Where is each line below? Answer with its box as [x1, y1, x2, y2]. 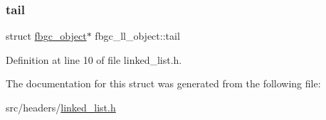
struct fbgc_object [6, 28, 87, 43]
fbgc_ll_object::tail [95, 28, 180, 43]
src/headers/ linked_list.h [6, 100, 116, 114]
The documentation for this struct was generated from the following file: [6, 76, 321, 91]
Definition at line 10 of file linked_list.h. [6, 52, 182, 67]
